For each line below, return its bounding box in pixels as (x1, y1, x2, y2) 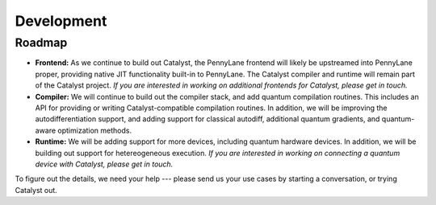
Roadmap (15, 35, 68, 50)
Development (15, 12, 107, 30)
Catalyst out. (15, 185, 58, 195)
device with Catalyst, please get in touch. (35, 159, 174, 169)
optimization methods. (57, 125, 132, 135)
